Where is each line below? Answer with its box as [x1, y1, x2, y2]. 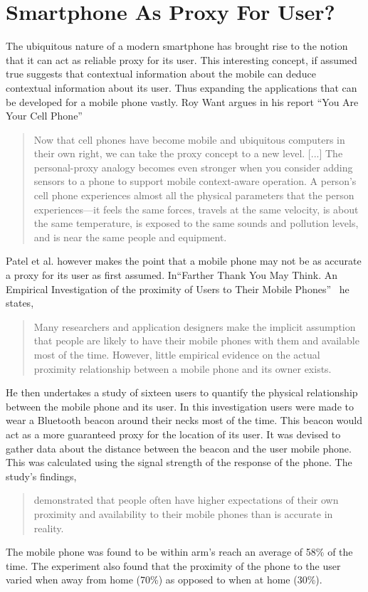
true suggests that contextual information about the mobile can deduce [6, 66, 316, 81]
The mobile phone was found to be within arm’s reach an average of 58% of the [6, 544, 353, 559]
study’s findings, [6, 468, 77, 483]
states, [6, 295, 34, 310]
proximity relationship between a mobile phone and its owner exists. [33, 361, 332, 376]
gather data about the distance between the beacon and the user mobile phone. [6, 440, 352, 455]
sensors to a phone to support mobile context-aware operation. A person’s [33, 174, 357, 189]
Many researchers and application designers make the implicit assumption [33, 319, 356, 334]
